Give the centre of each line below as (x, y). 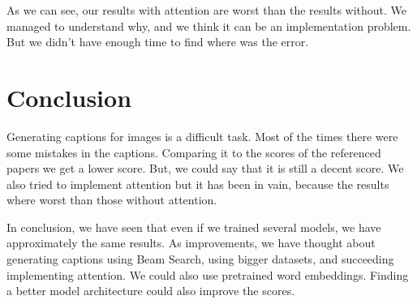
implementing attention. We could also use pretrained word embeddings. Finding (208, 274)
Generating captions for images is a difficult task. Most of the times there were (202, 136)
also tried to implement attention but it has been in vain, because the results (198, 184)
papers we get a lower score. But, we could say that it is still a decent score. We (205, 168)
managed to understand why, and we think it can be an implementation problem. (209, 26)
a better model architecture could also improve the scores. (151, 291)
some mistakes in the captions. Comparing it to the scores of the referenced (194, 152)
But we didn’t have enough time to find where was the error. (158, 42)
